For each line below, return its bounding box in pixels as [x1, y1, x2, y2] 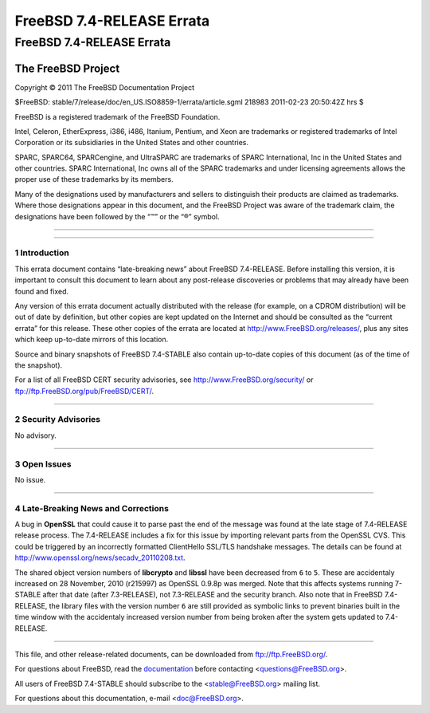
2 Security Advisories [14, 414, 101, 425]
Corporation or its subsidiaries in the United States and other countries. [14, 138, 249, 148]
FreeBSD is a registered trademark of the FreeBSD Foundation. [14, 112, 221, 121]
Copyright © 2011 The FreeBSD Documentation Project [14, 82, 195, 92]
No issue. [14, 475, 46, 484]
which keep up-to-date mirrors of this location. [14, 335, 169, 345]
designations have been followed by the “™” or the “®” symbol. [14, 211, 220, 221]
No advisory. [14, 431, 57, 440]
